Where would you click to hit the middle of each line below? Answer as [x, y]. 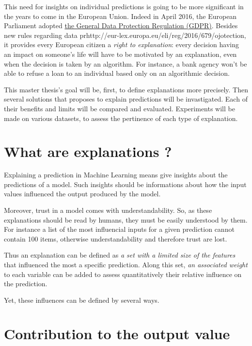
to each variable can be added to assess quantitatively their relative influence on [123, 274]
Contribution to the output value [117, 333]
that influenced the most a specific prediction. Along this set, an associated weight [126, 264]
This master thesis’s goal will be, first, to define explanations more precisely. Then [126, 89]
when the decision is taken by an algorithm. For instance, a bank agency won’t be [126, 63]
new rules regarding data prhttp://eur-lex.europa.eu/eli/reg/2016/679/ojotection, [125, 35]
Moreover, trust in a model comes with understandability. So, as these [108, 210]
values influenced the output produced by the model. [82, 194]
